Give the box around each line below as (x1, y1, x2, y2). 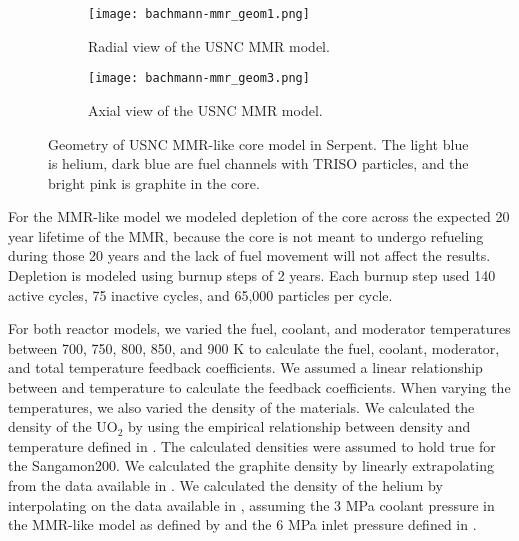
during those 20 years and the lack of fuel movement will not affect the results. (8, 245, 491, 266)
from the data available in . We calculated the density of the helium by (8, 475, 443, 495)
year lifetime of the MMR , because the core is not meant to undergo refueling (8, 225, 484, 246)
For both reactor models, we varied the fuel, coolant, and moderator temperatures (8, 318, 511, 339)
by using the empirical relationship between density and (128, 416, 471, 437)
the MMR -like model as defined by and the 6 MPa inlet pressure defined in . (8, 514, 477, 535)
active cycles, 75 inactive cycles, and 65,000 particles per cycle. (8, 284, 393, 305)
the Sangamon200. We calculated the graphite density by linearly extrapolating (8, 455, 494, 476)
